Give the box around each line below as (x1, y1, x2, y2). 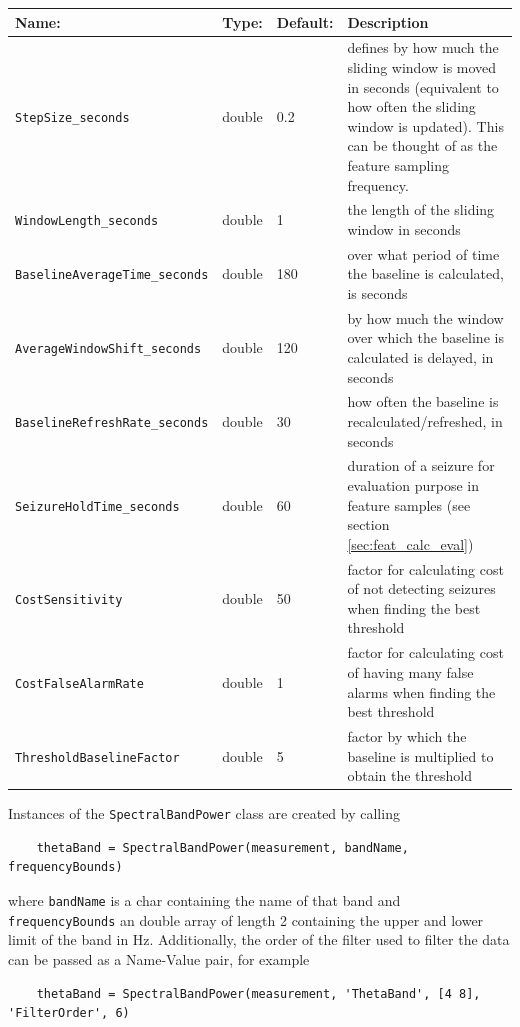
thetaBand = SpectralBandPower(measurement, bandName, (36, 840, 409, 855)
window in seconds (347, 218, 461, 239)
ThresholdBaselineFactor (15, 750, 180, 765)
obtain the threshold (347, 765, 472, 786)
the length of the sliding (347, 199, 495, 220)
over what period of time (347, 243, 500, 264)
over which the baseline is (347, 327, 504, 348)
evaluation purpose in (347, 475, 479, 496)
